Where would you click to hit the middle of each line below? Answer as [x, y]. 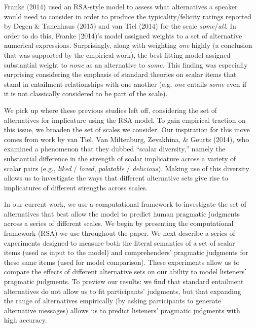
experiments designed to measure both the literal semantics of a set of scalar [120, 242]
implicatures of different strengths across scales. [76, 187]
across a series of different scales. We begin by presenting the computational [119, 223]
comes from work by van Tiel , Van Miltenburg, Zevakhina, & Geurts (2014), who [127, 139]
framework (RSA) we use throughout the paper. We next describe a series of [120, 233]
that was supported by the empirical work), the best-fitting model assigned [117, 55]
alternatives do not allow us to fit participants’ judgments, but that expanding [123, 291]
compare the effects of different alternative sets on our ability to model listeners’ [125, 272]
